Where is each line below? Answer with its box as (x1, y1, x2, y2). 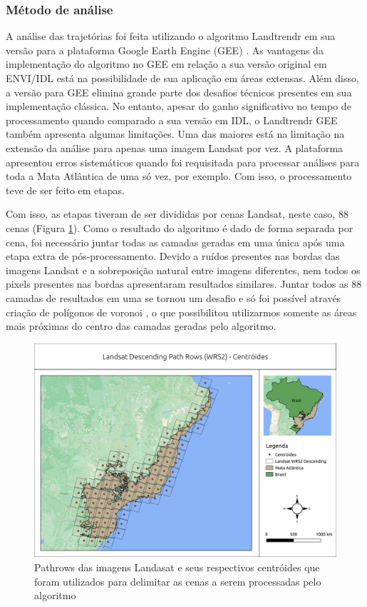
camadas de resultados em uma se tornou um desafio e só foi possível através (6, 290, 341, 305)
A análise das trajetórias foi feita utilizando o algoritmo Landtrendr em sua (6, 29, 336, 44)
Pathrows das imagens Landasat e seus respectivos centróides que (34, 560, 320, 575)
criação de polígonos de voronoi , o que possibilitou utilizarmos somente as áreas (6, 304, 357, 319)
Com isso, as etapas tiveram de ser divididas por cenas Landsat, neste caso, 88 (6, 206, 348, 221)
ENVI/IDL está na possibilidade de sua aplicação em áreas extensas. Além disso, (6, 71, 359, 85)
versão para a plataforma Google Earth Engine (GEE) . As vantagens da (6, 42, 324, 57)
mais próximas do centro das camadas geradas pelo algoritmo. (6, 318, 276, 333)
